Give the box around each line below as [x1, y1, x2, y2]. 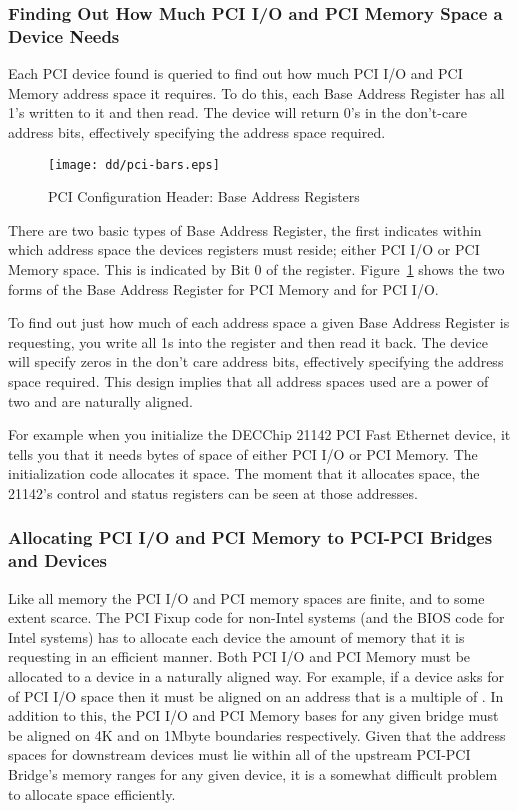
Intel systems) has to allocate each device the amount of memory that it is [8, 626, 465, 647]
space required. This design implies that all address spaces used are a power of [8, 370, 489, 391]
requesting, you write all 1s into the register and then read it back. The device [8, 331, 488, 352]
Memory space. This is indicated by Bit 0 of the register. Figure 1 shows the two [8, 258, 505, 279]
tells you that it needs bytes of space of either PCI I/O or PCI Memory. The [8, 443, 478, 464]
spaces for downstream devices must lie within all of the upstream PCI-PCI [8, 744, 471, 765]
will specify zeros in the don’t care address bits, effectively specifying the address [8, 351, 504, 372]
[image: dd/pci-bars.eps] [48, 157, 220, 172]
